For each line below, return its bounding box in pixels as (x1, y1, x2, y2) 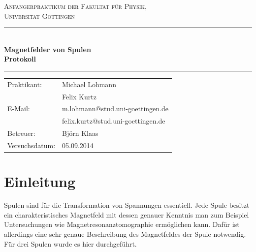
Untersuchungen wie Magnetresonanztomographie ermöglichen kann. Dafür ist (4, 219, 240, 229)
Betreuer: (7, 128, 35, 138)
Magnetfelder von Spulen (4, 44, 91, 54)
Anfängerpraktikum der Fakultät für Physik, (4, 1, 147, 11)
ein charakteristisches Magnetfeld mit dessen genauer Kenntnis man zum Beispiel (4, 209, 249, 220)
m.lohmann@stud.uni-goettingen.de (62, 103, 169, 114)
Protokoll (4, 54, 36, 64)
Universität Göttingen (4, 10, 75, 21)
